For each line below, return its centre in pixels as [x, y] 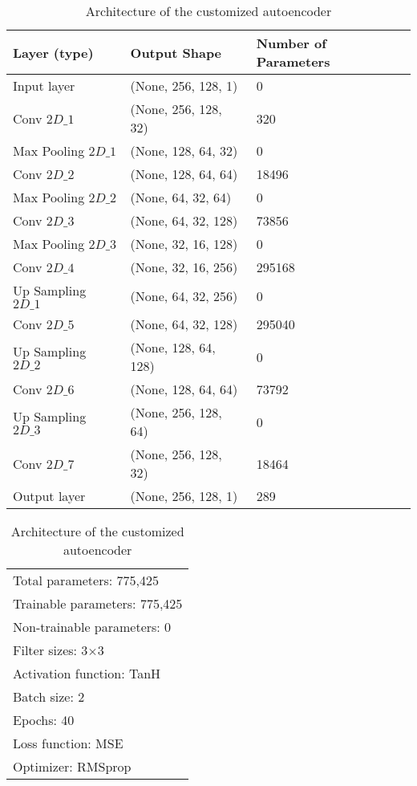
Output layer [49, 496]
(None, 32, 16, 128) [184, 244]
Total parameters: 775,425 [86, 580]
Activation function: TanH [87, 673]
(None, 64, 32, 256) [184, 295]
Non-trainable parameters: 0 [92, 627]
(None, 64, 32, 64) [181, 197]
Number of [291, 43]
